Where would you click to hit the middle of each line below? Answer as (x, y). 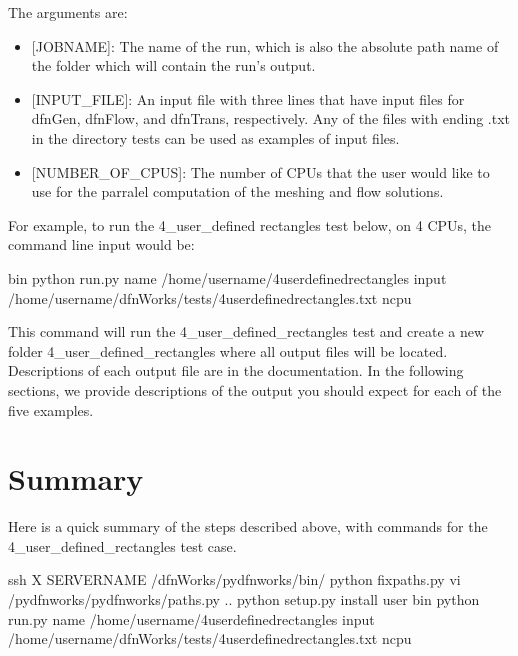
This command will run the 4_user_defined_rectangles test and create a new (246, 331)
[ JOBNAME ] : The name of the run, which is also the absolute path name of (265, 45)
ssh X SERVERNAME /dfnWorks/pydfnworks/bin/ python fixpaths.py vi (234, 579)
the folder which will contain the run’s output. (173, 65)
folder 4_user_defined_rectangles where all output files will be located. (228, 350)
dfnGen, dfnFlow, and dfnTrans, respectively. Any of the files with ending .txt (271, 118)
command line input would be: (101, 244)
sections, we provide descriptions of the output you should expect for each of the (255, 389)
